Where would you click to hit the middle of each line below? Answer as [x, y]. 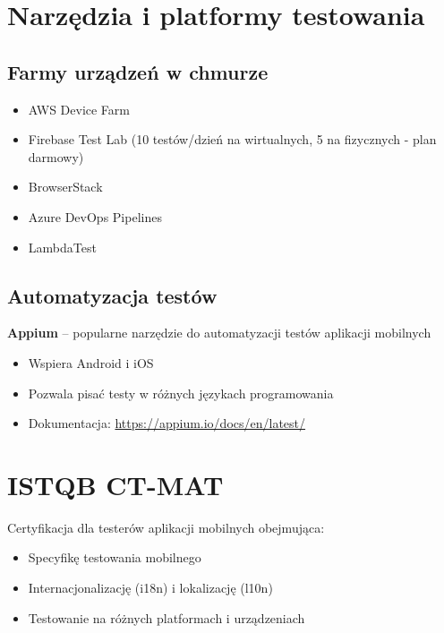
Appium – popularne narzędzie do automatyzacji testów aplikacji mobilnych [219, 333]
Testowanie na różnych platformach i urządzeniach [166, 617]
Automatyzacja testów [112, 295]
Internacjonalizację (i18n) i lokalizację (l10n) [150, 588]
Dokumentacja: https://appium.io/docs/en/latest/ [167, 423]
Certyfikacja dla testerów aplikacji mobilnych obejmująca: [166, 527]
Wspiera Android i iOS [91, 362]
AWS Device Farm [79, 109]
